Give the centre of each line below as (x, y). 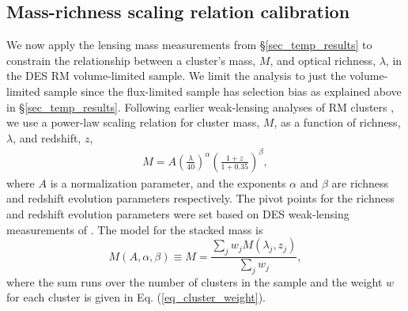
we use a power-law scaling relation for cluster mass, (133, 122)
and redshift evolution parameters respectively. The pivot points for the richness (200, 198)
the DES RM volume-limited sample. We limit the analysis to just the (176, 76)
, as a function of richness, (337, 122)
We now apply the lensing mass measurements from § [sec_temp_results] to (189, 45)
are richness (360, 182)
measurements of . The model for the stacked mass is (135, 229)
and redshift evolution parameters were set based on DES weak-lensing (178, 214)
